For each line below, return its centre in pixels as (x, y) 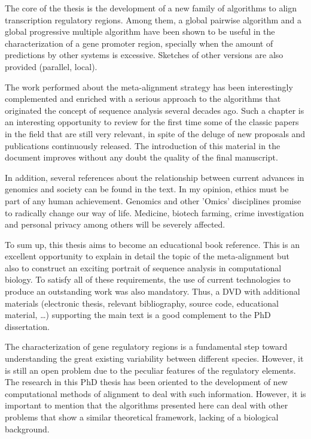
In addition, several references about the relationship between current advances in (155, 177)
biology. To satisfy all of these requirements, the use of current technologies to (148, 279)
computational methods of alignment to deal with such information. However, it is (155, 393)
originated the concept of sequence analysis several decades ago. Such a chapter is (155, 110)
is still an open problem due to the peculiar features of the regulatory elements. (150, 370)
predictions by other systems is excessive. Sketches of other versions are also (144, 55)
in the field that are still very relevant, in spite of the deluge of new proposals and (155, 133)
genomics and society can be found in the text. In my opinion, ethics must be (147, 189)
